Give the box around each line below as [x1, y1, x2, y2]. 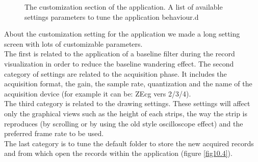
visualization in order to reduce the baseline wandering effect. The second [4, 58, 234, 69]
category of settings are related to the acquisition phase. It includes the [4, 68, 227, 79]
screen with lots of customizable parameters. [4, 38, 143, 49]
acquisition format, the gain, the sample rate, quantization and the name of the [4, 78, 252, 89]
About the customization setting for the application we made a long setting [4, 28, 240, 39]
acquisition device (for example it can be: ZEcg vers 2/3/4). [4, 88, 191, 99]
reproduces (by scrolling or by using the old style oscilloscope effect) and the [4, 118, 243, 128]
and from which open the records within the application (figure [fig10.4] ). [4, 148, 233, 158]
